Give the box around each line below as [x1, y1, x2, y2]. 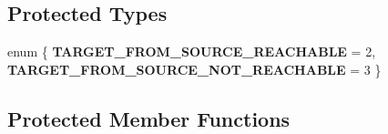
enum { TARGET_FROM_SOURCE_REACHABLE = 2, [7, 42, 376, 61]
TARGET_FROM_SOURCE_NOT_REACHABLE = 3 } [7, 59, 382, 78]
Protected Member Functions [7, 104, 291, 132]
